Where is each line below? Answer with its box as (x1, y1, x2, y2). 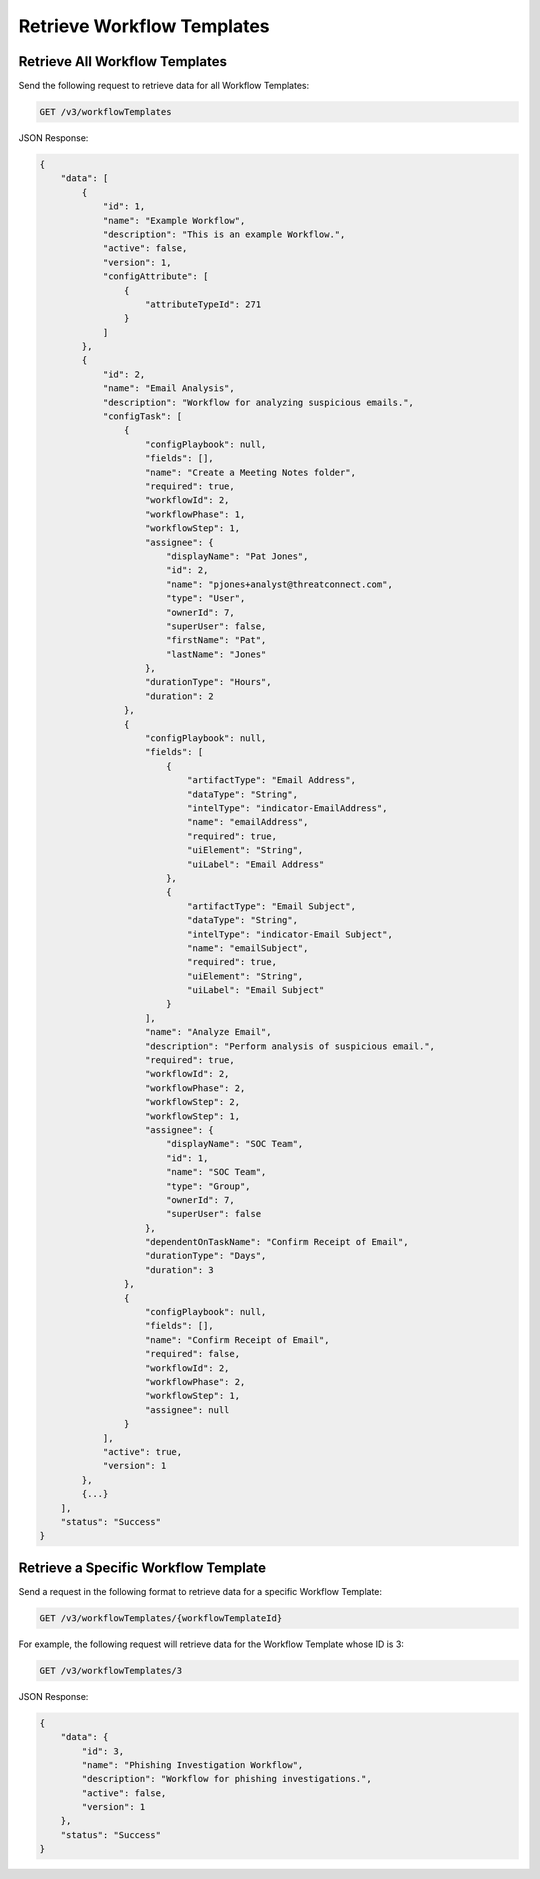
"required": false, (145, 1348, 240, 1360)
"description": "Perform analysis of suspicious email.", (145, 1040, 435, 1052)
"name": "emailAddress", (186, 816, 309, 828)
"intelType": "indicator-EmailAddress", (186, 802, 388, 814)
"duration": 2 (145, 690, 214, 702)
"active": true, (102, 1446, 183, 1457)
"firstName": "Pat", (165, 635, 267, 646)
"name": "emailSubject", (186, 942, 309, 954)
